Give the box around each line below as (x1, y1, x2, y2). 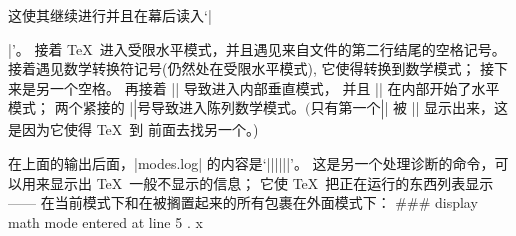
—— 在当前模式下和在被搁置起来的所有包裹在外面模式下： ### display (8, 192, 478, 213)
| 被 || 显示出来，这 (384, 97, 509, 118)
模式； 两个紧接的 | (8, 97, 134, 118)
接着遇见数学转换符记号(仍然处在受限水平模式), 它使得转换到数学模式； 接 (8, 58, 495, 79)
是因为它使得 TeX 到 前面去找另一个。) (8, 119, 259, 140)
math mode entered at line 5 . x (8, 211, 203, 232)
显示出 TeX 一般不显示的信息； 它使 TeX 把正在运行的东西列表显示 (49, 172, 494, 193)
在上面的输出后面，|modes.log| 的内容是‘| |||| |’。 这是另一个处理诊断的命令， (8, 152, 495, 173)
